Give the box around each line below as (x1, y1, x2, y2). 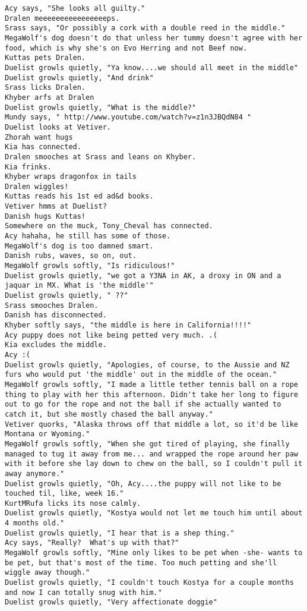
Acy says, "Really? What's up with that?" (5, 538, 179, 547)
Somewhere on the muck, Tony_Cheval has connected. (5, 222, 213, 231)
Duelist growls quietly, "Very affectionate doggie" (5, 598, 217, 607)
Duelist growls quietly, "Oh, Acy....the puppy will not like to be (5, 479, 281, 488)
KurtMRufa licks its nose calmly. (5, 499, 141, 508)
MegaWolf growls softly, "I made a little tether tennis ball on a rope (5, 380, 298, 389)
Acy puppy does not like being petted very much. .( (5, 330, 217, 339)
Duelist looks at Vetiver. (5, 122, 111, 131)
